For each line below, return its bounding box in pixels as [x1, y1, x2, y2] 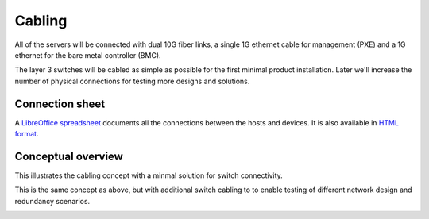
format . [14, 129, 39, 139]
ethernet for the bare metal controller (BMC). [14, 50, 162, 60]
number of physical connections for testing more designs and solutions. [14, 76, 250, 86]
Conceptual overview [14, 149, 123, 163]
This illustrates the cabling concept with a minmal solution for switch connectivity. [14, 171, 284, 180]
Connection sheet [14, 97, 106, 110]
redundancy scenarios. [14, 196, 91, 206]
